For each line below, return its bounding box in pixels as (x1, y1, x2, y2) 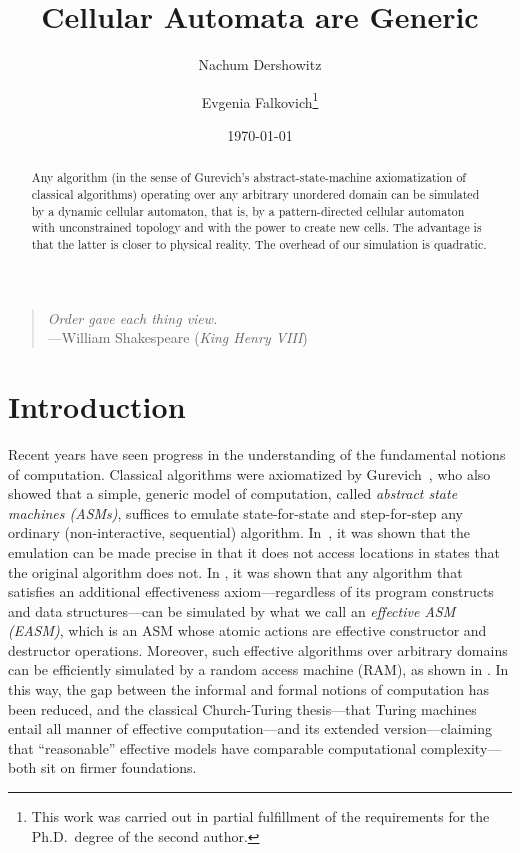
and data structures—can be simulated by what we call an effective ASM (8, 600, 456, 621)
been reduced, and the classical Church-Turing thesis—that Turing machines (8, 698, 477, 719)
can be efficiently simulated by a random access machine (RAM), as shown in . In (8, 659, 509, 680)
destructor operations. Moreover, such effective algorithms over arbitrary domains (8, 639, 508, 660)
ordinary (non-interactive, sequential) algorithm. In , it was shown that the (8, 522, 471, 543)
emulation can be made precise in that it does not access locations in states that (8, 541, 501, 562)
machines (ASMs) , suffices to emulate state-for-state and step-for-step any (8, 502, 463, 523)
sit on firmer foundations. (41, 757, 197, 778)
